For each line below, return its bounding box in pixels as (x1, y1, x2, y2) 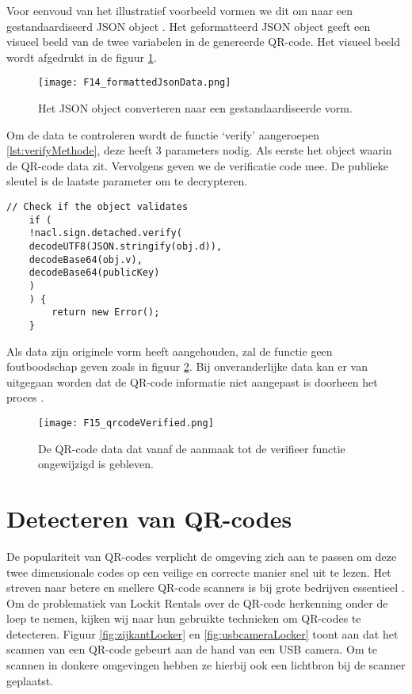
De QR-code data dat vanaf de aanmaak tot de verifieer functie (38, 440, 345, 456)
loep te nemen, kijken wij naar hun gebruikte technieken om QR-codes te (6, 610, 361, 627)
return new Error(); (51, 307, 160, 318)
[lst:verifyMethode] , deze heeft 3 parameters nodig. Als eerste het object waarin (6, 142, 392, 158)
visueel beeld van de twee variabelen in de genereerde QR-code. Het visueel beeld (6, 33, 401, 50)
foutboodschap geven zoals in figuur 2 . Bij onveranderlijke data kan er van (6, 358, 368, 375)
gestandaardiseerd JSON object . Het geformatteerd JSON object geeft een (6, 17, 371, 34)
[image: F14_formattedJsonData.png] (38, 77, 231, 89)
